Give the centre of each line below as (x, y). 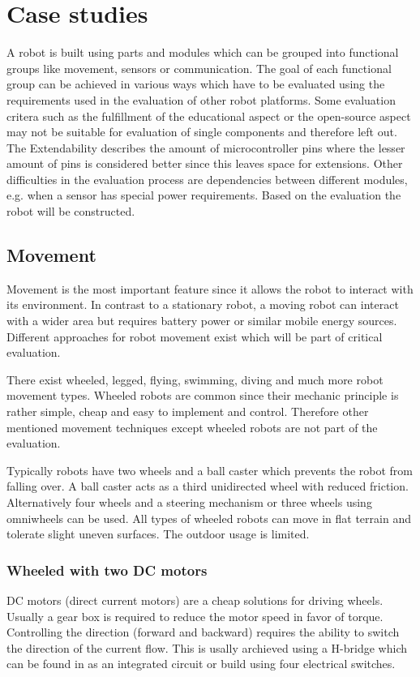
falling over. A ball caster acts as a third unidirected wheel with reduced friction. (208, 486)
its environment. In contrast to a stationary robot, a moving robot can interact (203, 304)
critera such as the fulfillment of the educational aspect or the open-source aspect (209, 116)
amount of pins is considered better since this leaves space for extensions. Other (205, 163)
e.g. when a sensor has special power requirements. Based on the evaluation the (204, 195)
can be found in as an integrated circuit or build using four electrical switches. (201, 664)
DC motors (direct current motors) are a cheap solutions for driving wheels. (195, 600)
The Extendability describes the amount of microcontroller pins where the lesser (206, 147)
